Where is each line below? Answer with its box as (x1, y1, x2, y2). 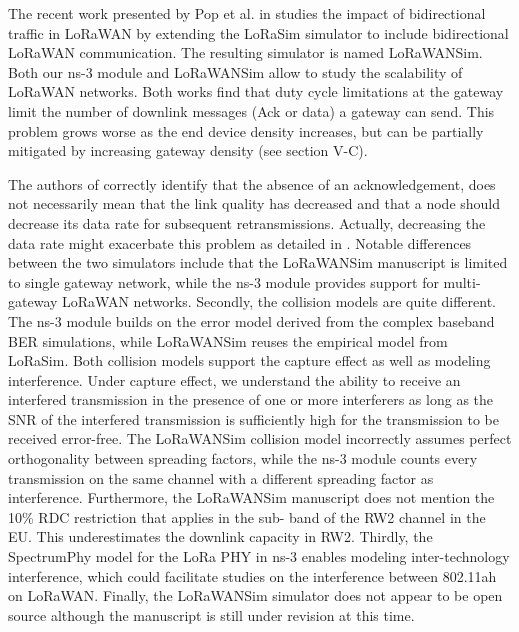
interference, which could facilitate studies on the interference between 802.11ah (8, 565, 497, 586)
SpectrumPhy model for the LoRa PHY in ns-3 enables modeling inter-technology (8, 546, 510, 567)
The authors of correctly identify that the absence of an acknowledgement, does (8, 173, 496, 194)
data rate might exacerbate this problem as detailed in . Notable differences (8, 232, 472, 253)
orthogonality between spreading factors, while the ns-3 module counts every (8, 448, 478, 469)
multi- (443, 271, 481, 292)
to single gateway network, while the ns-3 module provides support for (8, 271, 439, 292)
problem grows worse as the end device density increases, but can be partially (8, 120, 484, 141)
